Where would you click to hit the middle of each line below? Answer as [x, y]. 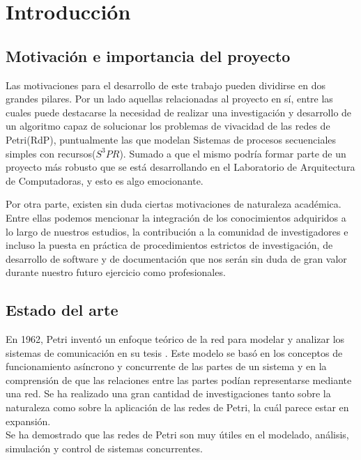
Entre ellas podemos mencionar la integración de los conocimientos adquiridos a [176, 217]
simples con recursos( [51, 153]
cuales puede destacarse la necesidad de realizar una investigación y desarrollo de [179, 112]
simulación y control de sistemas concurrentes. [104, 448]
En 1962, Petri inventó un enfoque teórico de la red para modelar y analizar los [175, 339]
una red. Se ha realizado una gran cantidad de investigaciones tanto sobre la [168, 393]
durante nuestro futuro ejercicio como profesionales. [116, 272]
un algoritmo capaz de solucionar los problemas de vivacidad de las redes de [168, 126]
